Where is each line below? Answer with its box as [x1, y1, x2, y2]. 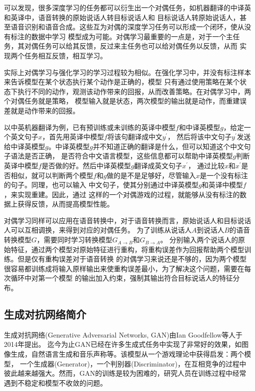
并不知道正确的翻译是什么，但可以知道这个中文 [93, 141, 244, 151]
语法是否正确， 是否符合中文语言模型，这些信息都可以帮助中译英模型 [10, 151, 233, 161]
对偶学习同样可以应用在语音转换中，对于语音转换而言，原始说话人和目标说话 [4, 215, 251, 225]
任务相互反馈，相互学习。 [24, 50, 107, 60]
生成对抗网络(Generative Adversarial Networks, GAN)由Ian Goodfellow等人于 [4, 329, 243, 339]
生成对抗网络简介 [4, 307, 86, 322]
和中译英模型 [178, 122, 220, 132]
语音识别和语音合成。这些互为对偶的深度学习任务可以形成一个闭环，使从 [10, 22, 244, 32]
